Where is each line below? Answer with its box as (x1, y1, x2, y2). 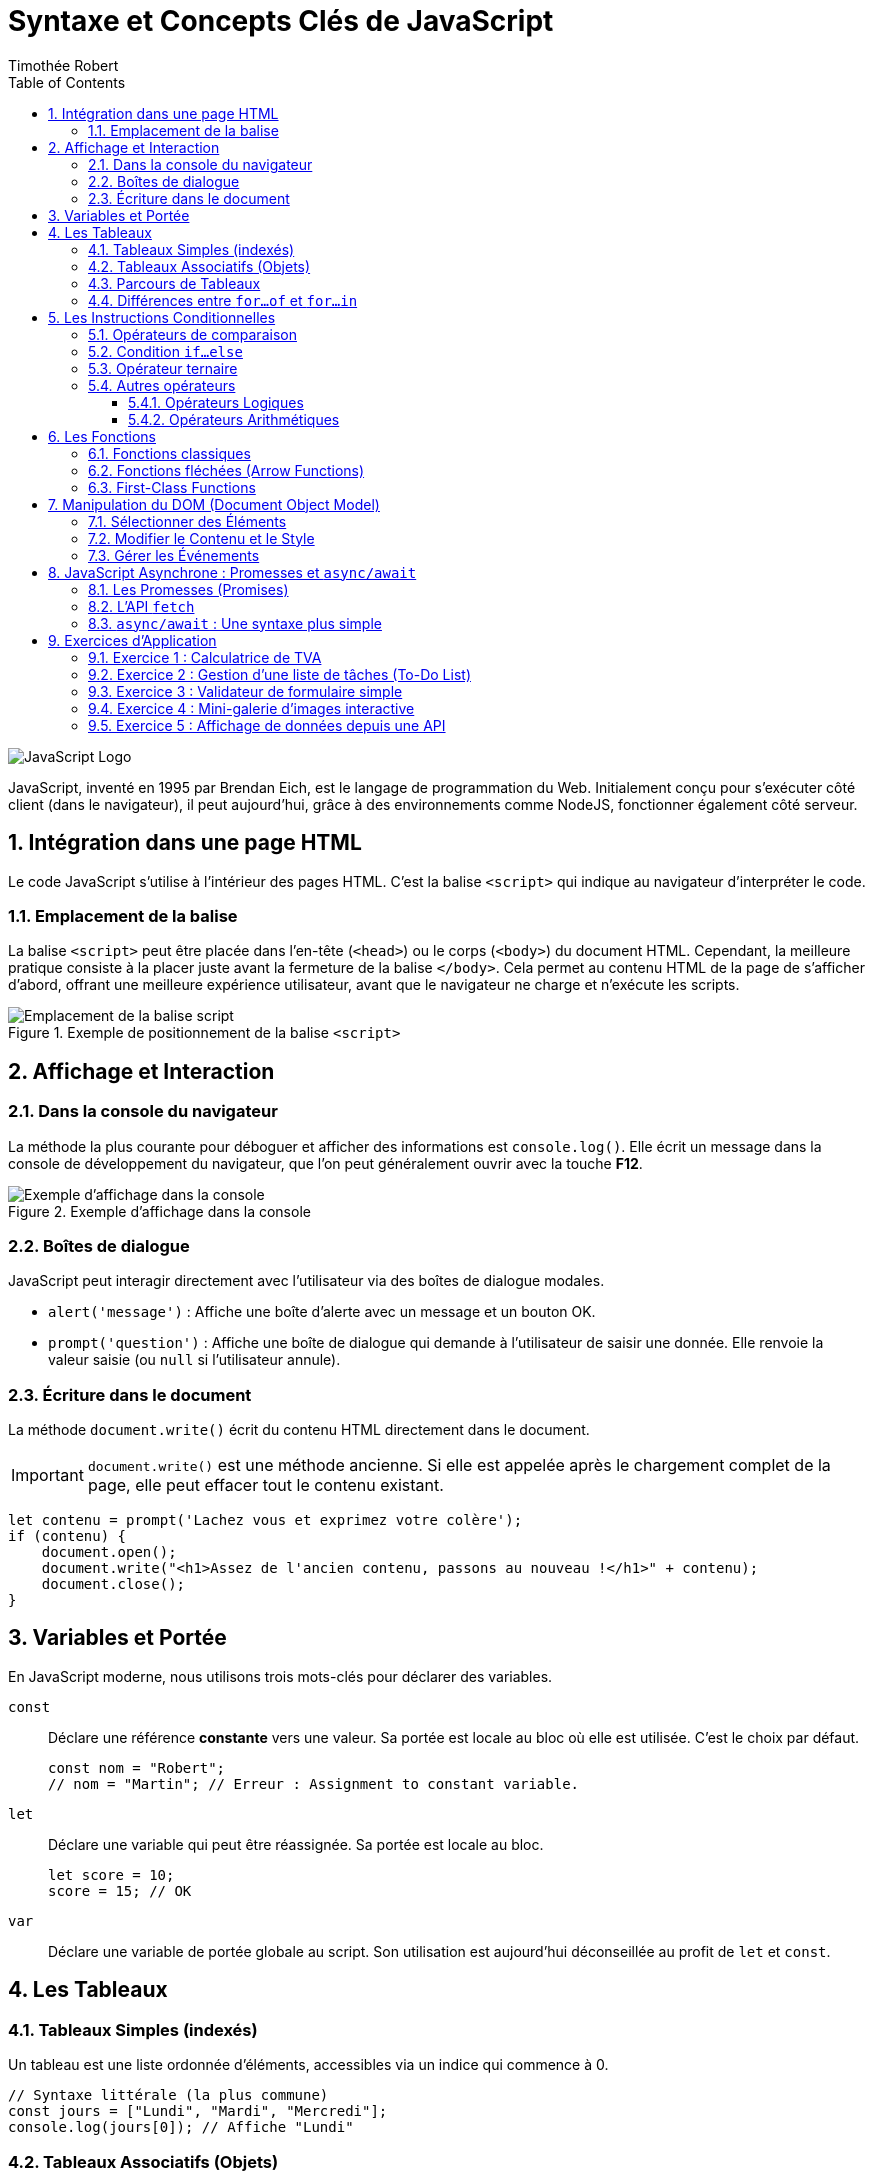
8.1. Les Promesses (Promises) (88, 580, 289, 598)
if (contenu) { (8, 1528, 127, 1545)
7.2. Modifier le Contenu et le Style (88, 529, 315, 547)
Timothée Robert (8, 56, 119, 74)
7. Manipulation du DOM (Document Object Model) (48, 495, 380, 513)
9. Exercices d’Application (48, 631, 217, 649)
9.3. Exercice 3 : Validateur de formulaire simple (88, 682, 403, 700)
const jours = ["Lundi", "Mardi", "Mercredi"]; (8, 2103, 388, 2120)
